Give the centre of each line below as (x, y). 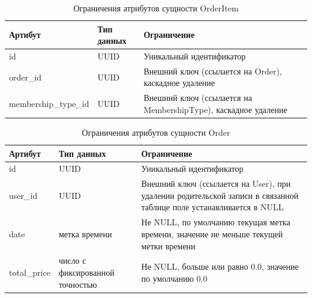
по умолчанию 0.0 (174, 278)
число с (72, 260)
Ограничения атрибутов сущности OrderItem (156, 8)
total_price (30, 272)
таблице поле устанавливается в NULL (212, 207)
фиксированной (86, 272)
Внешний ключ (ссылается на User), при (216, 184)
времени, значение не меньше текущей (212, 233)
